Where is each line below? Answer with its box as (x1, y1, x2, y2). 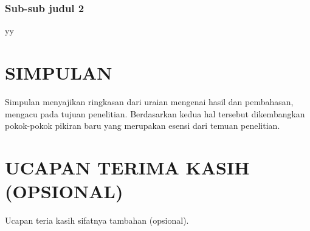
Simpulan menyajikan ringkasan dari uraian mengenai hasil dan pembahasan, (5, 95, 294, 108)
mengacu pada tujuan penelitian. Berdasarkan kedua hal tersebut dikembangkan (5, 107, 305, 120)
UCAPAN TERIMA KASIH (5, 154, 250, 179)
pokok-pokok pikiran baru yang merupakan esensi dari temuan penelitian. (5, 119, 280, 132)
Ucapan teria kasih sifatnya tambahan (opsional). (5, 214, 189, 227)
